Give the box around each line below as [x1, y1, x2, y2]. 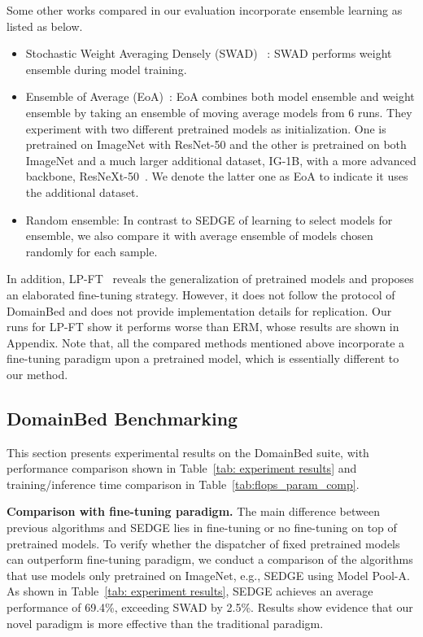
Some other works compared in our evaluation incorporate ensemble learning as [7, 2, 403, 18]
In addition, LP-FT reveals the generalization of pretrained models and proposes [7, 270, 414, 287]
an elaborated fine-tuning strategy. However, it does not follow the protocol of [7, 286, 395, 303]
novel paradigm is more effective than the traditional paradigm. [7, 614, 324, 631]
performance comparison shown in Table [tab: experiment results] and [7, 460, 357, 477]
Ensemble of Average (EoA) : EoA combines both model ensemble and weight [25, 88, 415, 105]
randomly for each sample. [25, 242, 158, 260]
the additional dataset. [25, 183, 139, 200]
